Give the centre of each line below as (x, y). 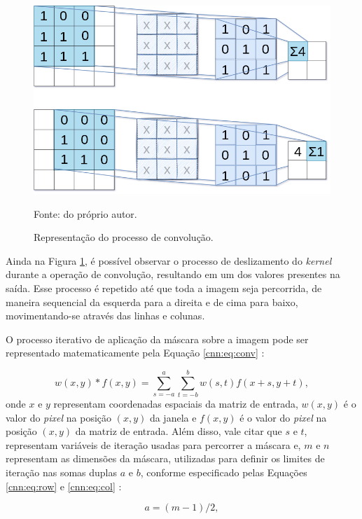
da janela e (173, 417)
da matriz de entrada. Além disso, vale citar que (179, 431)
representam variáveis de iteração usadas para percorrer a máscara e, (153, 444)
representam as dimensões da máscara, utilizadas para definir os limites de (165, 458)
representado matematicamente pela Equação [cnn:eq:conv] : (135, 353)
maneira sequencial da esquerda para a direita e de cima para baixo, (152, 302)
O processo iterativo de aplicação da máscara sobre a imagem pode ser (157, 339)
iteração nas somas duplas (61, 472)
